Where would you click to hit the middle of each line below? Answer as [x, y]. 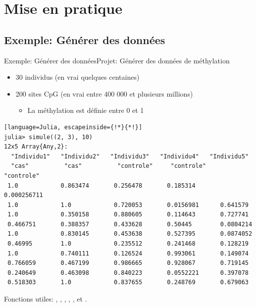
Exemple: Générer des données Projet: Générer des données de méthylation [117, 60]
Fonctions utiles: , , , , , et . [46, 299]
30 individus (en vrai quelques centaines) [77, 77]
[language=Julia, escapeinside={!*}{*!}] [73, 127]
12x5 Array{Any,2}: [36, 147]
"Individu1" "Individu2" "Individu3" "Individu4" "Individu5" [130, 156]
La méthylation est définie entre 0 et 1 [86, 110]
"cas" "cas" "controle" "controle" [109, 166]
